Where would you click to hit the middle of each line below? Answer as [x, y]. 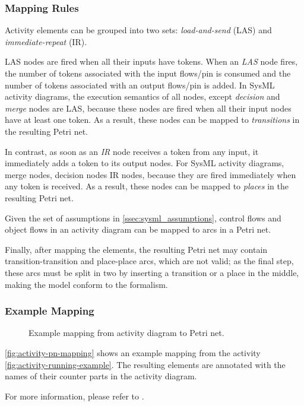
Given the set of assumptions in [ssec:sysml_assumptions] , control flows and [143, 218]
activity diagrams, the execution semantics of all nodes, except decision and [142, 96]
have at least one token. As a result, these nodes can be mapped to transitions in [152, 120]
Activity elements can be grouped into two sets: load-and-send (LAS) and [138, 30]
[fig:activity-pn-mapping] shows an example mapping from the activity [133, 352]
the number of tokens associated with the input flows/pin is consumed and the [148, 73]
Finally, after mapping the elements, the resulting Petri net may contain [136, 249]
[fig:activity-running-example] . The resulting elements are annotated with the [145, 364]
